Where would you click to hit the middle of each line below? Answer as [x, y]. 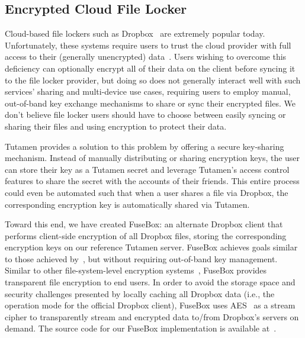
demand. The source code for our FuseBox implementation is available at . [141, 328]
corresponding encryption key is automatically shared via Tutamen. [127, 204]
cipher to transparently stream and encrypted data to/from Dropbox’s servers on [152, 316]
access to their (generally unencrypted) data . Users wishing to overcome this [146, 57]
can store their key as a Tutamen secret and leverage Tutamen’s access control [147, 169]
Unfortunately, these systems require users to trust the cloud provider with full [148, 45]
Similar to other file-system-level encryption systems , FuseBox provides [136, 270]
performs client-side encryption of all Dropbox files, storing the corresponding [146, 235]
